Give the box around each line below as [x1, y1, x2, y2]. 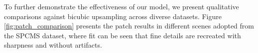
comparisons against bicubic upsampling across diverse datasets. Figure [4, 11, 222, 21]
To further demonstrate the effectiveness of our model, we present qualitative [4, 1, 239, 11]
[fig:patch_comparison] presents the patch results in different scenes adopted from [4, 21, 254, 31]
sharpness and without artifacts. [4, 40, 102, 50]
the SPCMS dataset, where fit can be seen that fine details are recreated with [4, 30, 241, 40]
